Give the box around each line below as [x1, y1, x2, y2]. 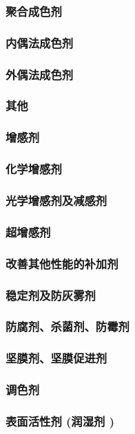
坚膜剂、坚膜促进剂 [6, 349, 107, 367]
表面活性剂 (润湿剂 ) [6, 412, 115, 429]
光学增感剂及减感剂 [6, 191, 107, 208]
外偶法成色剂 [6, 65, 74, 83]
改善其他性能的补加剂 [6, 254, 118, 272]
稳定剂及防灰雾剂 [6, 286, 96, 303]
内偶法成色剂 [6, 34, 74, 51]
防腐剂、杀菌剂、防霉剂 [6, 318, 129, 335]
